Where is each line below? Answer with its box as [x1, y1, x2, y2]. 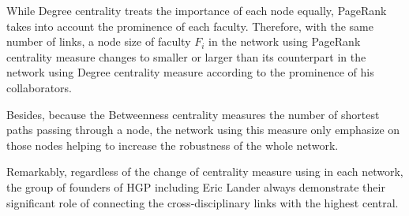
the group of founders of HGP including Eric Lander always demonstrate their [6, 178, 385, 195]
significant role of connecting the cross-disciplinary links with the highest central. [6, 194, 399, 210]
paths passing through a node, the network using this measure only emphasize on [6, 121, 400, 138]
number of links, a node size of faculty [6, 33, 191, 50]
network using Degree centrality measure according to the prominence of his [6, 64, 374, 80]
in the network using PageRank [208, 33, 361, 50]
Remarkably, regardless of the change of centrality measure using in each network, [6, 163, 403, 180]
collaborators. [6, 79, 73, 95]
